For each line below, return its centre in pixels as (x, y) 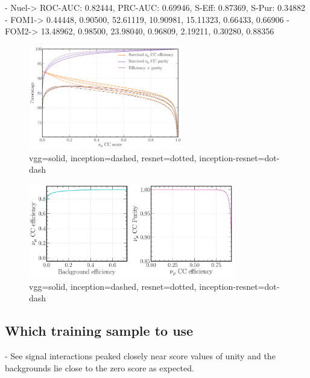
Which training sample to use (99, 331)
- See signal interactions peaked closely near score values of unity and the (140, 355)
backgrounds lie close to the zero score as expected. (100, 367)
